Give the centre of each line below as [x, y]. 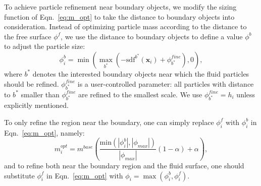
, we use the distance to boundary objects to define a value [152, 36]
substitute [19, 175]
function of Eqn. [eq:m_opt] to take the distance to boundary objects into [119, 16]
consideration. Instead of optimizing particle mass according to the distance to [125, 26]
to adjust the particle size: [45, 46]
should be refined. [32, 83]
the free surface [28, 36]
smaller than [40, 94]
